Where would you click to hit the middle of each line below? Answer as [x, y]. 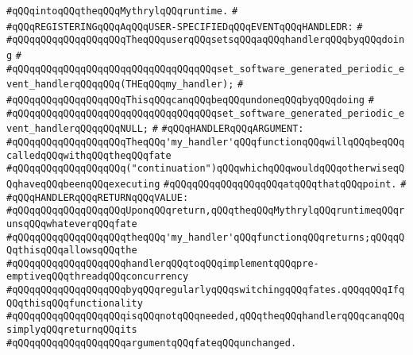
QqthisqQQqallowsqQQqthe [72, 251]
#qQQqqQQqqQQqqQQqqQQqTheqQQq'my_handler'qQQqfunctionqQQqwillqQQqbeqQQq [206, 142]
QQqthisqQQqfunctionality [75, 303]
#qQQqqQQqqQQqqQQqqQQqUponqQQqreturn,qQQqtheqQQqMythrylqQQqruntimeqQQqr [206, 211]
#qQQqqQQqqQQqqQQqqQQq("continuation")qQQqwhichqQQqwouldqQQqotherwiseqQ [206, 169]
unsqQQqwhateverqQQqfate [72, 224]
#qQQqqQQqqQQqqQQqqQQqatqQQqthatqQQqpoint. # [285, 184]
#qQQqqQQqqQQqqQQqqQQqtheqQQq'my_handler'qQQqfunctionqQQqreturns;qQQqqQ [206, 237]
